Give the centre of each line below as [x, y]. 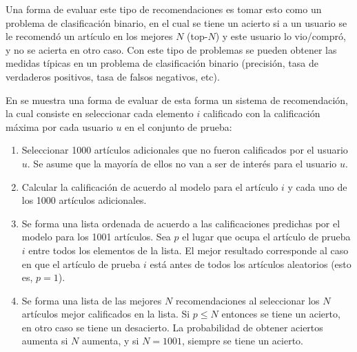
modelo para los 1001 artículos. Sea [96, 237]
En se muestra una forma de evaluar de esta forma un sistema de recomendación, [177, 100]
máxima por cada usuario [59, 126]
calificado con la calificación [262, 113]
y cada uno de [317, 186]
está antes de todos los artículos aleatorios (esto [251, 263]
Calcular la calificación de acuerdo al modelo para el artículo [150, 186]
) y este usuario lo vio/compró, [280, 36]
